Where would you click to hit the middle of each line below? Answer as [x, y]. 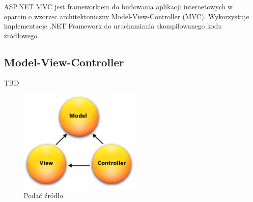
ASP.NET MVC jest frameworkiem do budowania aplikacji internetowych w [118, 6]
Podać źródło [43, 195]
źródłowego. [22, 35]
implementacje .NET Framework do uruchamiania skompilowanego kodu [113, 26]
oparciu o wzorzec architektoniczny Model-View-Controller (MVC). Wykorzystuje [126, 16]
